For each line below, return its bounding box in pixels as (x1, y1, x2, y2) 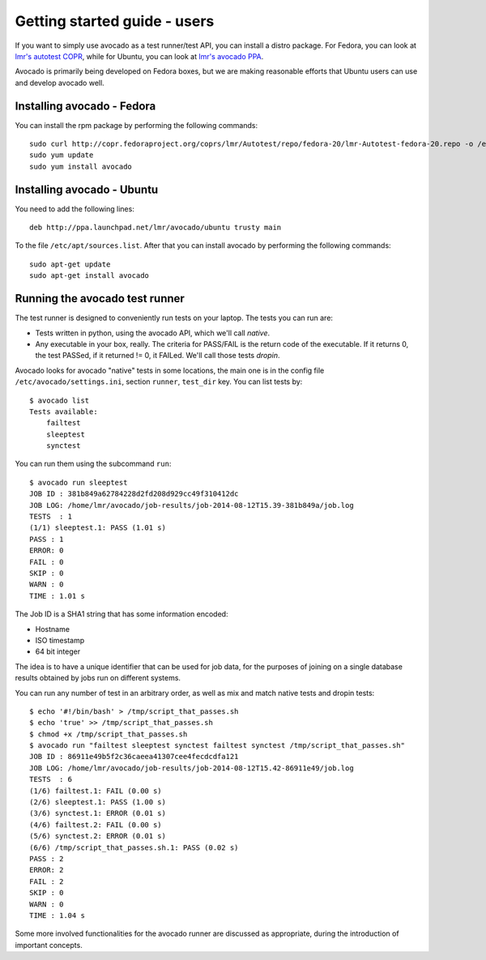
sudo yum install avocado (29, 162, 133, 171)
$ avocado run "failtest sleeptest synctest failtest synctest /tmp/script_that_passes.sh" (29, 741, 405, 750)
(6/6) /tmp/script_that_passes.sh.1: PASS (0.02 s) (29, 843, 239, 852)
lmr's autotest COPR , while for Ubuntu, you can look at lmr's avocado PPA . (15, 51, 264, 61)
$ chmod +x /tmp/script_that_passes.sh (29, 729, 188, 739)
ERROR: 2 (29, 865, 64, 875)
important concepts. (15, 940, 83, 949)
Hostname (35, 624, 70, 634)
